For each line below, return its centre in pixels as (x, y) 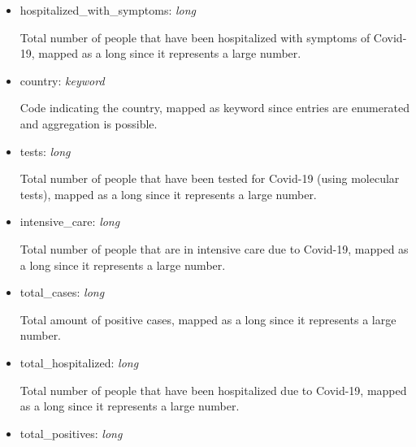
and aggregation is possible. (89, 123)
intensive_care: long (70, 221)
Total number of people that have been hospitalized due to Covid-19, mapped (213, 390)
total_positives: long (71, 433)
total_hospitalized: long (79, 362)
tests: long (45, 151)
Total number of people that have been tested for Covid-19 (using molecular (210, 178)
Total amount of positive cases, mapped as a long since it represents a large (208, 319)
